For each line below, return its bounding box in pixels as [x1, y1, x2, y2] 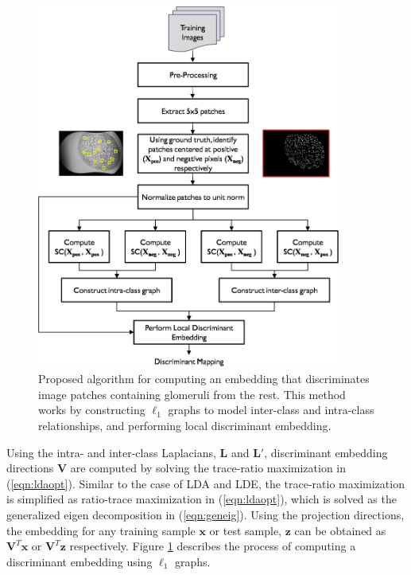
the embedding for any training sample [6, 522, 196, 538]
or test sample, [209, 522, 282, 538]
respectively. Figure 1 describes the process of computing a [69, 538, 356, 554]
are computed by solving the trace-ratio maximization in [70, 460, 347, 476]
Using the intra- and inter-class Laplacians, [6, 444, 216, 460]
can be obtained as [294, 522, 386, 538]
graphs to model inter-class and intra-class [168, 401, 374, 418]
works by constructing [38, 401, 145, 418]
